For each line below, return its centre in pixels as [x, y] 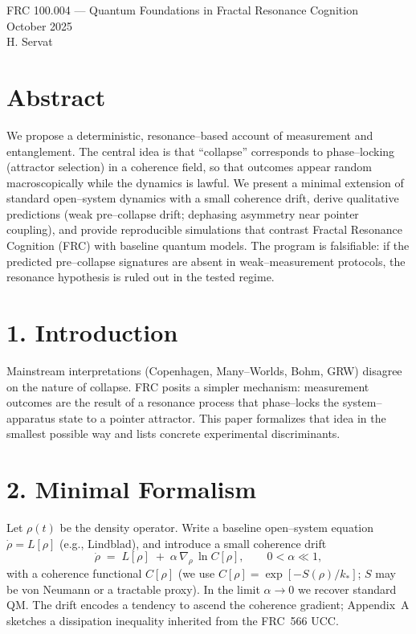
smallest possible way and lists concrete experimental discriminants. [173, 434]
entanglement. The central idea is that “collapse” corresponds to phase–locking [201, 151]
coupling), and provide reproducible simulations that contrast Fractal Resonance [204, 229]
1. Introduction [92, 332]
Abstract [56, 96]
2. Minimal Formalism [132, 489]
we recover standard [347, 589]
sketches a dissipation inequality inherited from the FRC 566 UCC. [173, 620]
